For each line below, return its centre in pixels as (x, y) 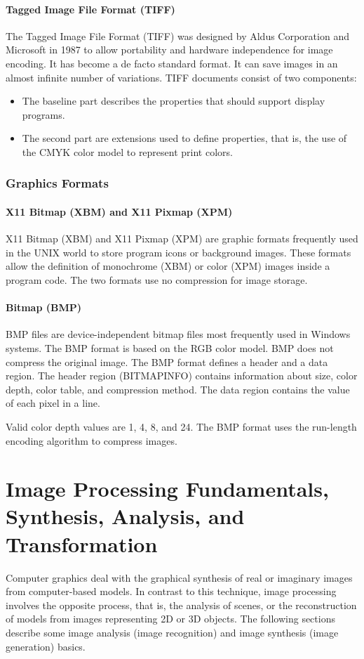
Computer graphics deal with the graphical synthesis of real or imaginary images (179, 577)
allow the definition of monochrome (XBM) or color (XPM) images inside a (168, 266)
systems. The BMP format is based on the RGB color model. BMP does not (170, 347)
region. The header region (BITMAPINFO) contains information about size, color (182, 376)
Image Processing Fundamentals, (167, 489)
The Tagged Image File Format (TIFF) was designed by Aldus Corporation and (177, 35)
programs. (43, 114)
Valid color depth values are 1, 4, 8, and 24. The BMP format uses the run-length (181, 426)
